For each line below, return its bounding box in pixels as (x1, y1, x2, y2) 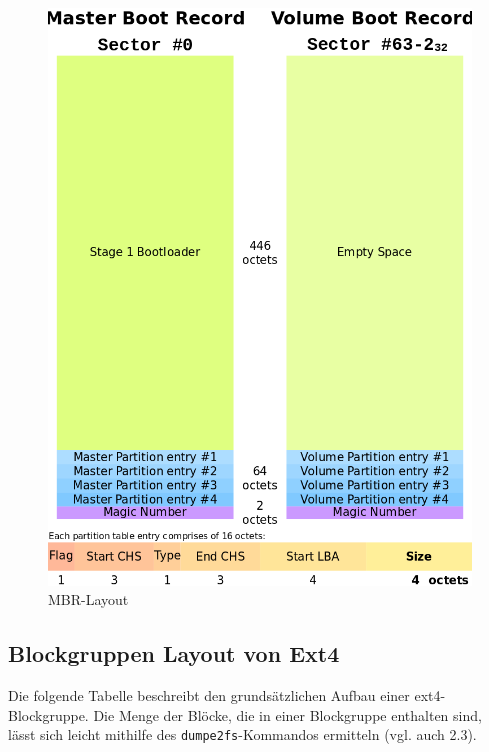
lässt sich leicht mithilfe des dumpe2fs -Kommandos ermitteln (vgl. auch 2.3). (8, 724, 477, 745)
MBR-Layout (48, 589, 129, 610)
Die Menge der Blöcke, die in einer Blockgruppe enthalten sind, (93, 704, 482, 725)
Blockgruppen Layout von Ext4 (8, 638, 340, 669)
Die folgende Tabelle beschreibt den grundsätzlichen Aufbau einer (8, 684, 410, 705)
